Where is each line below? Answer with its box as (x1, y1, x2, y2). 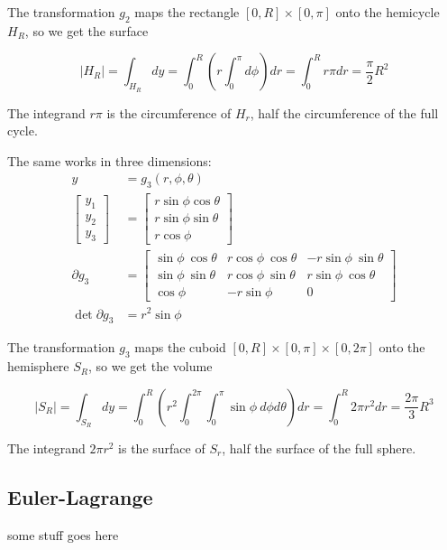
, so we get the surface (24, 21, 149, 40)
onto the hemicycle (335, 3, 440, 21)
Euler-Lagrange (7, 482, 153, 510)
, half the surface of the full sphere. (222, 438, 416, 457)
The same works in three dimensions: (7, 151, 212, 170)
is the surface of (118, 438, 205, 457)
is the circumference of (106, 103, 232, 122)
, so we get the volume (88, 357, 213, 376)
